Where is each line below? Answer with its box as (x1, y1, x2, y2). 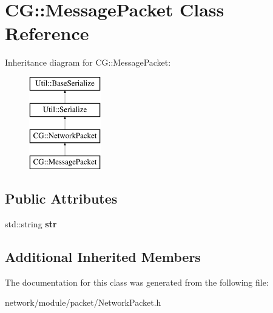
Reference (5, 21, 89, 46)
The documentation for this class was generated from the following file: (5, 275, 269, 288)
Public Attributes (5, 189, 118, 208)
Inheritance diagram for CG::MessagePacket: (5, 56, 171, 69)
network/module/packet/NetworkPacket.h (5, 296, 161, 309)
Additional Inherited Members (5, 247, 201, 266)
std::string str (5, 217, 57, 230)
